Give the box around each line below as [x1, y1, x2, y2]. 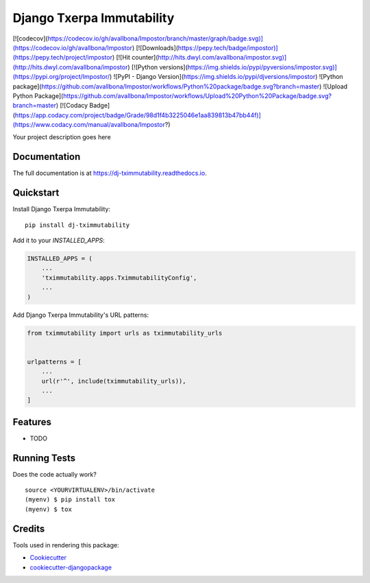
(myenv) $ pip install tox [25, 496, 116, 503]
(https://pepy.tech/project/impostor [12, 53, 113, 62]
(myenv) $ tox [25, 505, 72, 513]
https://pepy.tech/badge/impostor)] [177, 43, 278, 51]
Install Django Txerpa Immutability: [12, 205, 111, 213]
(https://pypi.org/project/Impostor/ [12, 73, 110, 81]
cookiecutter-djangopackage [29, 563, 112, 571]
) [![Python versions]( [127, 62, 188, 71]
